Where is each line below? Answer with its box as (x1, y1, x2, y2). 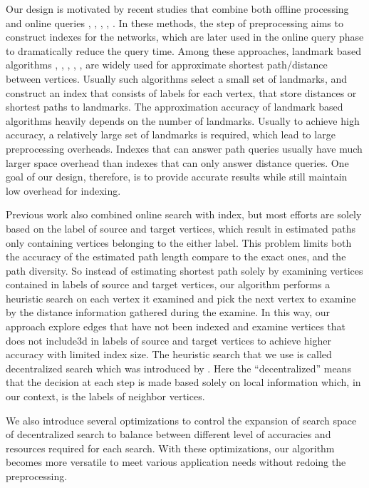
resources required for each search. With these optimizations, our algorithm (6, 440, 335, 455)
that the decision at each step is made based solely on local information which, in (6, 375, 361, 390)
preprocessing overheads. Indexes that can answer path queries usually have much (6, 141, 363, 156)
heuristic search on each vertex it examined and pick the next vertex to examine (6, 290, 356, 305)
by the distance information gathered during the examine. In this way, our (6, 305, 330, 320)
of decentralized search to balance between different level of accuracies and (6, 427, 331, 442)
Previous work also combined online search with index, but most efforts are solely (6, 207, 362, 222)
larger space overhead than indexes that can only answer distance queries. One (6, 155, 349, 170)
